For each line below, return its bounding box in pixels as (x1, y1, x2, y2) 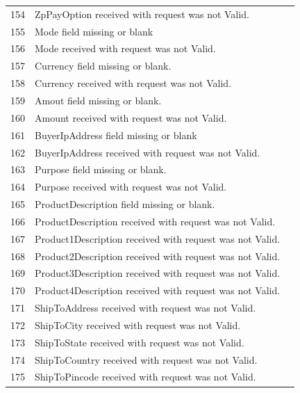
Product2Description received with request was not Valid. (35, 248, 281, 263)
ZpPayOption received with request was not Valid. (35, 6, 249, 21)
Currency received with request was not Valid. (35, 76, 232, 90)
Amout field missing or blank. (35, 93, 162, 107)
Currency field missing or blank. (35, 58, 172, 73)
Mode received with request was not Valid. (35, 41, 216, 56)
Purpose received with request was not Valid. (35, 179, 227, 194)
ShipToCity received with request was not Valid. (35, 317, 241, 332)
